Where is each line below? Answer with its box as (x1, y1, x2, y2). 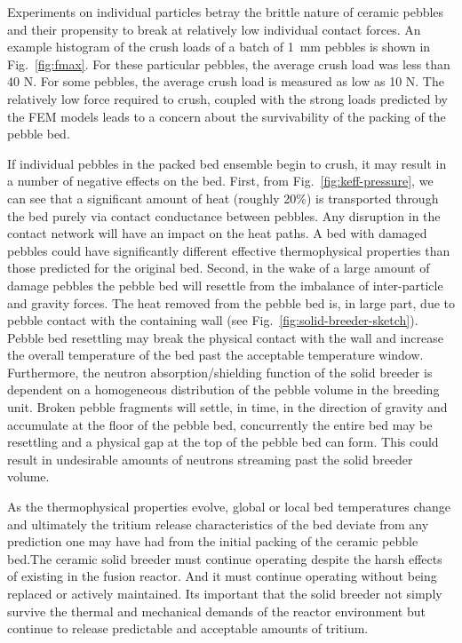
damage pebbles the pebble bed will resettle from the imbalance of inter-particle (7, 275, 443, 294)
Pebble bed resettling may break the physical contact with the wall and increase (7, 328, 443, 346)
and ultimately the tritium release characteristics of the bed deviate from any (7, 514, 429, 533)
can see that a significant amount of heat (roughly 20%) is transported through (7, 188, 439, 207)
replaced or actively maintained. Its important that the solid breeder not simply (7, 584, 442, 602)
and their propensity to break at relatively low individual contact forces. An (7, 20, 421, 38)
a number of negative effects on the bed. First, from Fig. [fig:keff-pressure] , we (7, 171, 434, 190)
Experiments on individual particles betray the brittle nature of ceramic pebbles (7, 3, 444, 20)
